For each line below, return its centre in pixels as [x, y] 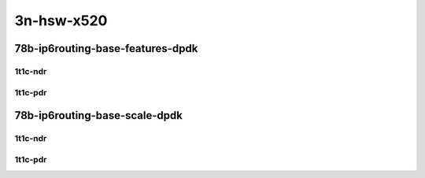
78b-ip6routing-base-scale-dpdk [98, 115]
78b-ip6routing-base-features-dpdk [106, 48]
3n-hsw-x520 [61, 20]
